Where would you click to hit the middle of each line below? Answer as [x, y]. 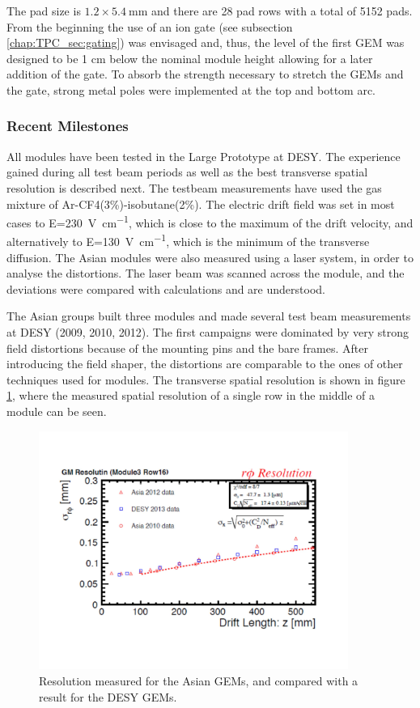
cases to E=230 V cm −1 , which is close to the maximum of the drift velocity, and [210, 221]
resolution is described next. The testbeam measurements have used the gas [194, 187]
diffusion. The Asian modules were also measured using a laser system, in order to [210, 257]
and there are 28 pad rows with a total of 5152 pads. [282, 11]
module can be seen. [57, 411]
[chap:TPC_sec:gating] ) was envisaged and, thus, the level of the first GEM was [206, 42]
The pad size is [44, 11]
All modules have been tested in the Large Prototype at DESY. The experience [204, 156]
